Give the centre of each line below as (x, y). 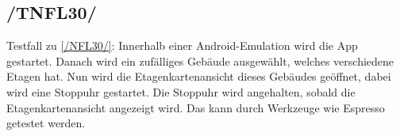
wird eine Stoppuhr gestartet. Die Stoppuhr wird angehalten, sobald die (181, 91)
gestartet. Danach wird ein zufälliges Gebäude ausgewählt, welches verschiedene (200, 60)
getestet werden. (46, 123)
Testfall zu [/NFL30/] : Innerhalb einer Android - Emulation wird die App (182, 45)
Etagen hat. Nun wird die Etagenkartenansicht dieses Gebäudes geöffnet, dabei (199, 76)
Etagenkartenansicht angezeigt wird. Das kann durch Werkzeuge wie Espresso (196, 107)
